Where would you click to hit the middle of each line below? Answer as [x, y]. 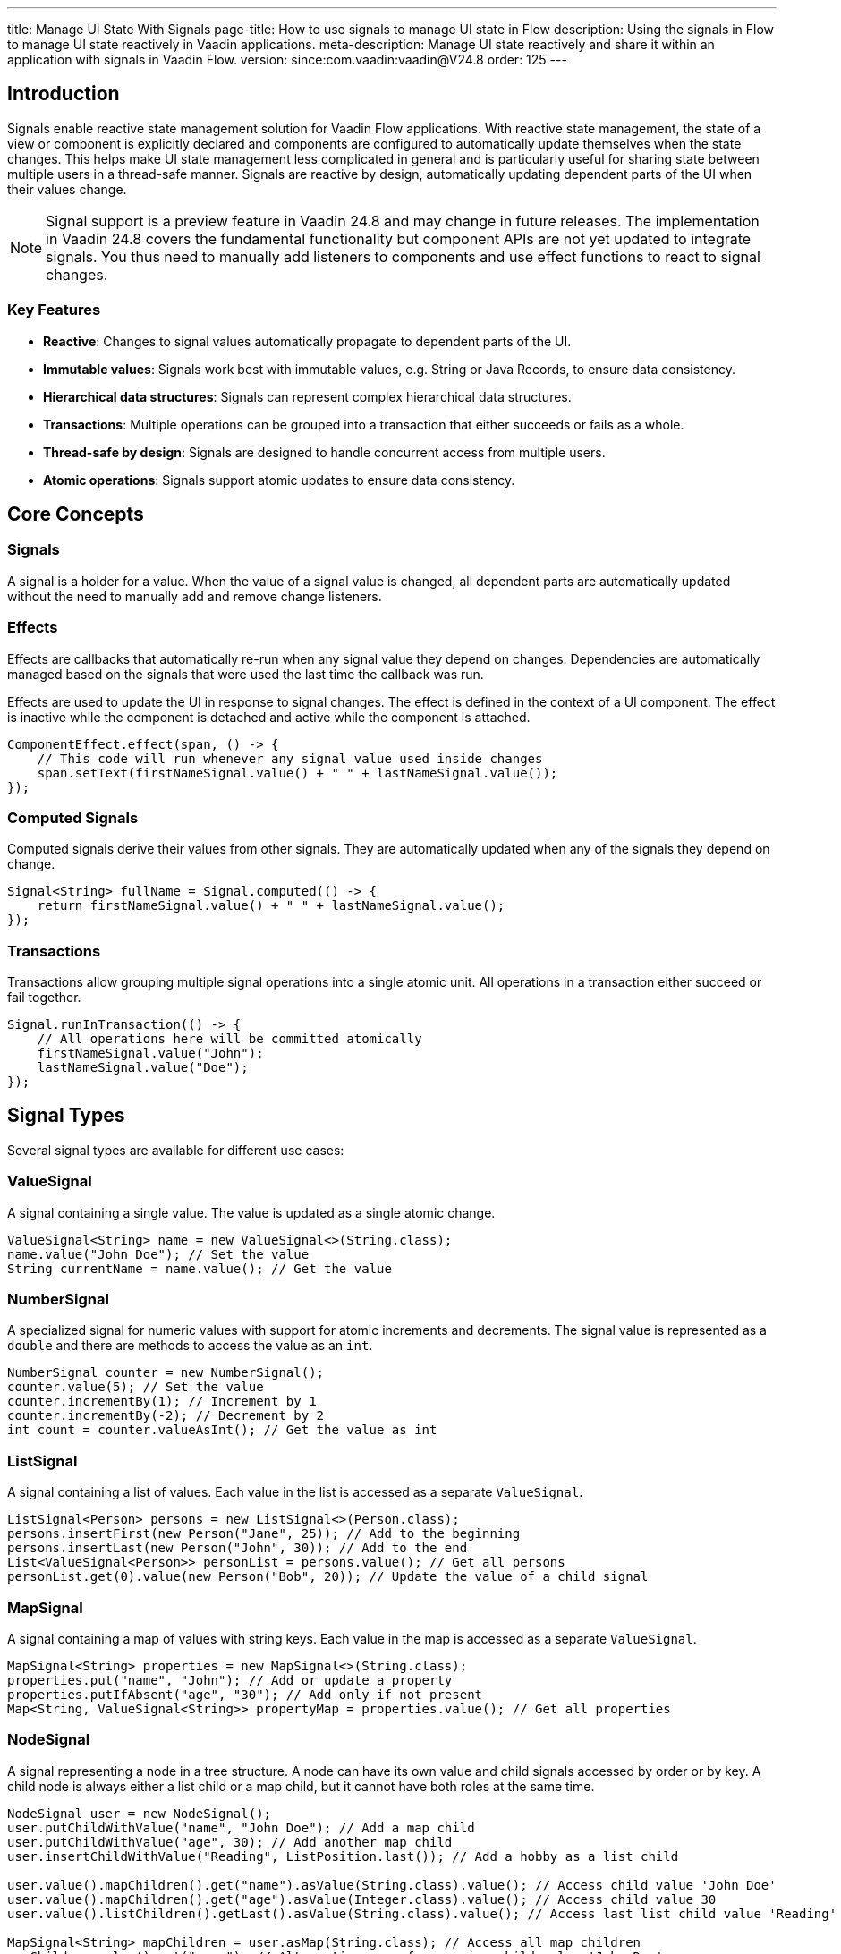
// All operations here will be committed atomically [229, 1039]
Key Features [54, 310]
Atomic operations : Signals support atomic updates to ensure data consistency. [279, 480]
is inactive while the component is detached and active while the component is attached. [269, 717]
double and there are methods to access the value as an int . [190, 1346]
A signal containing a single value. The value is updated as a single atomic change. [251, 1212]
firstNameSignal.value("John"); [150, 1053]
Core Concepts [76, 514]
